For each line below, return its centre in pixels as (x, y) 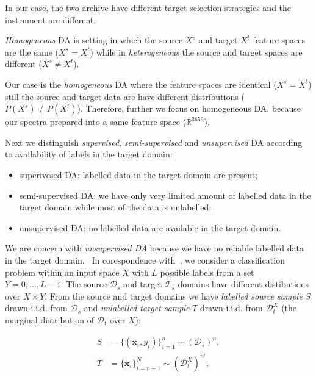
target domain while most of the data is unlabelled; (115, 207)
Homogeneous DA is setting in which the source (94, 40)
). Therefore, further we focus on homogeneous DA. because (189, 108)
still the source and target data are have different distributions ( (125, 96)
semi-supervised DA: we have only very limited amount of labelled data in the (165, 195)
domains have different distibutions (243, 284)
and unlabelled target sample (137, 308)
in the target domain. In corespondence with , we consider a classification (145, 260)
